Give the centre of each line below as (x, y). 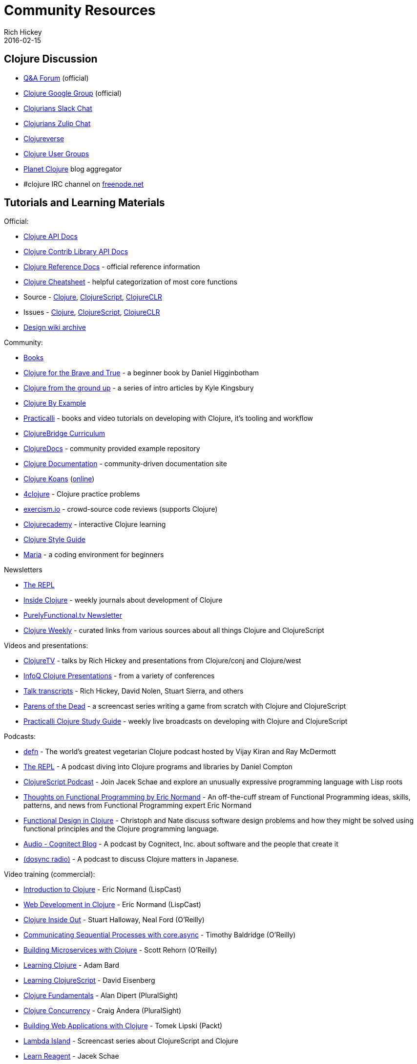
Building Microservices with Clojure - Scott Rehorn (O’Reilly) (120, 950)
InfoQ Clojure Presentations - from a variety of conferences (119, 676)
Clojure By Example (55, 403)
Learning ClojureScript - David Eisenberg (89, 980)
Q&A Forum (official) (56, 78)
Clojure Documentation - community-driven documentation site (125, 464)
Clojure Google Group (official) (73, 93)
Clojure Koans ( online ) (59, 479)
